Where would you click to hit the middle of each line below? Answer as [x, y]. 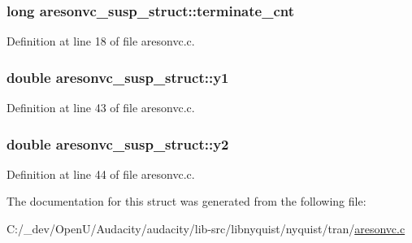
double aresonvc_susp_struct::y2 [118, 143]
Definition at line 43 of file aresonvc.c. [101, 108]
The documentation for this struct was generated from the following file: [186, 201]
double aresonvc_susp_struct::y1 [118, 77]
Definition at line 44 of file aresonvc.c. [101, 174]
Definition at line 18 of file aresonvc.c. [101, 41]
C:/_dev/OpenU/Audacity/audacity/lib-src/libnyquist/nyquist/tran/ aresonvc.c [206, 229]
